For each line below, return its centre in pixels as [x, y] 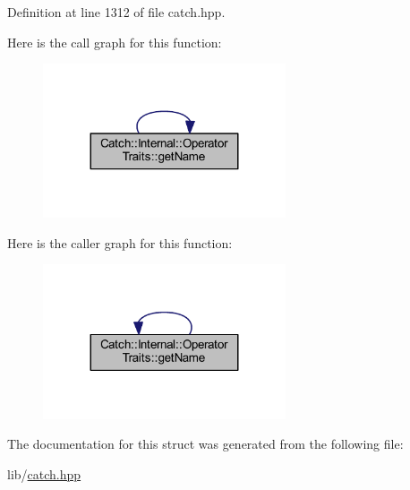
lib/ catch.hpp [44, 473]
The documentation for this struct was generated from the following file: [205, 444]
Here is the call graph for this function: [115, 42]
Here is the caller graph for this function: [120, 242]
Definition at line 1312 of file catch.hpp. [116, 12]
